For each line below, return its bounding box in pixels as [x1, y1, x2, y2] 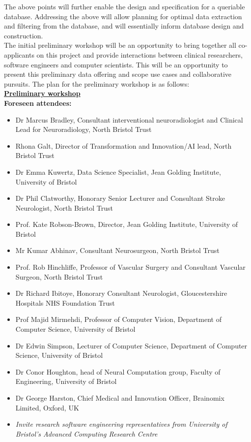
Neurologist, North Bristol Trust [15, 202, 113, 213]
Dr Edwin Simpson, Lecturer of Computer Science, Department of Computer [15, 340, 248, 350]
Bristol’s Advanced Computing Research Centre [15, 428, 158, 439]
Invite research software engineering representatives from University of [15, 419, 227, 429]
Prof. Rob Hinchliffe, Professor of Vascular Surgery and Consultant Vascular [15, 262, 246, 272]
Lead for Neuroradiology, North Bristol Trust [15, 124, 152, 134]
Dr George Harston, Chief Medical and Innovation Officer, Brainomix [15, 393, 224, 403]
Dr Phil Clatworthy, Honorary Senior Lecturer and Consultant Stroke [15, 193, 225, 203]
